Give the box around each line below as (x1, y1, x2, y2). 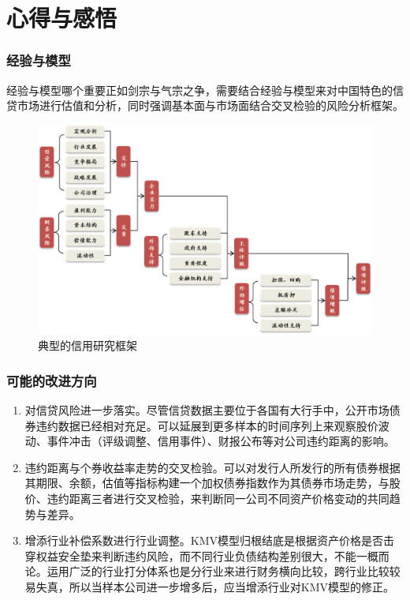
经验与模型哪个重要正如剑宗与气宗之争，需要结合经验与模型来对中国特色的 (6, 81, 393, 98)
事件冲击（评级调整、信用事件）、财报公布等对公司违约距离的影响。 (47, 433, 395, 449)
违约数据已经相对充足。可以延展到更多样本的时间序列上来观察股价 (35, 417, 378, 433)
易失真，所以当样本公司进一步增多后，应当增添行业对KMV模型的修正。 (24, 579, 395, 595)
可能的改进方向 (6, 370, 97, 390)
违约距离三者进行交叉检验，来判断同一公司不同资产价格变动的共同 (47, 490, 389, 507)
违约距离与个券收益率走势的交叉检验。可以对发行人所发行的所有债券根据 (24, 459, 401, 475)
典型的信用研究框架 (38, 337, 137, 354)
